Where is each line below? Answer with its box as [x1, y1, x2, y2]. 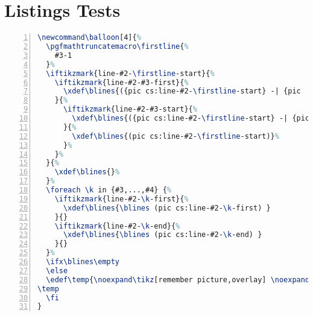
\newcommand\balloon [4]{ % [37, 33, 141, 42]
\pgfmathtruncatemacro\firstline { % [46, 42, 189, 51]
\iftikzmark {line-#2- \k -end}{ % [54, 221, 180, 230]
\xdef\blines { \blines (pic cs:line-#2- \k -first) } [63, 203, 271, 212]
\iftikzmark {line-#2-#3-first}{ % [54, 78, 189, 87]
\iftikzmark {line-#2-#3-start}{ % [63, 105, 197, 114]
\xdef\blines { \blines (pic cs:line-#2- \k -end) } [63, 230, 262, 239]
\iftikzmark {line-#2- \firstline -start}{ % [46, 69, 215, 78]
